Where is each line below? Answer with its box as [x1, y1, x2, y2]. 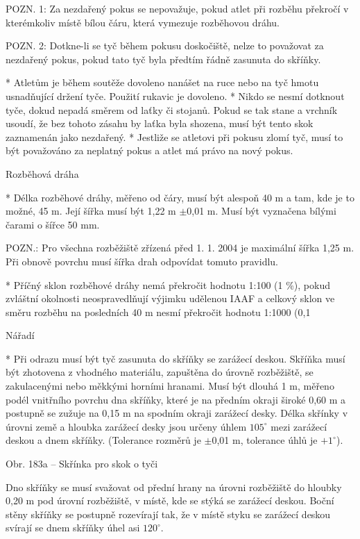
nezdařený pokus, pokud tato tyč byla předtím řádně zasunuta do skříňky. [6, 51, 321, 66]
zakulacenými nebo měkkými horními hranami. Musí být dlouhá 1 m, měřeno [6, 379, 334, 393]
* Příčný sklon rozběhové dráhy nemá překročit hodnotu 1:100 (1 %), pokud [6, 277, 330, 292]
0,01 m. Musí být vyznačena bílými [187, 204, 336, 218]
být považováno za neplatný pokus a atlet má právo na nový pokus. [6, 143, 293, 158]
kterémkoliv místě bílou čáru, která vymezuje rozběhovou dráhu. [6, 15, 280, 29]
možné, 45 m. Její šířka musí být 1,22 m [6, 204, 176, 218]
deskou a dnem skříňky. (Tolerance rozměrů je [6, 433, 201, 447]
